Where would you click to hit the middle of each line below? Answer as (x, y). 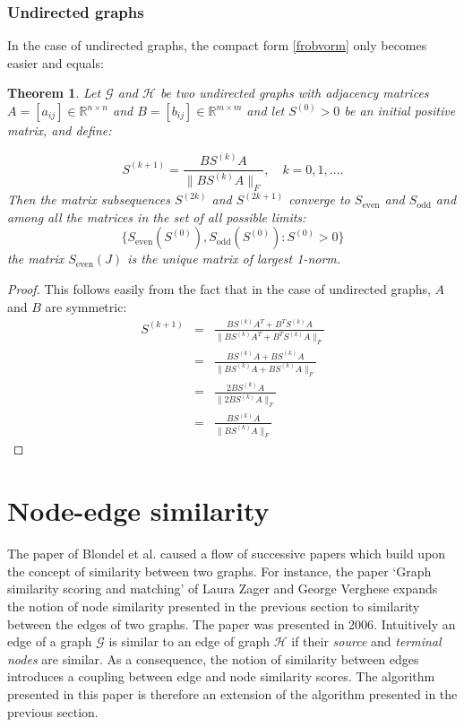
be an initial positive (400, 110)
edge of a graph (50, 641)
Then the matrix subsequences (89, 199)
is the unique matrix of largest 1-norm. (234, 259)
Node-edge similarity (138, 511)
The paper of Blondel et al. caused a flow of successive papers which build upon (227, 554)
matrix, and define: (60, 130)
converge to (319, 199)
